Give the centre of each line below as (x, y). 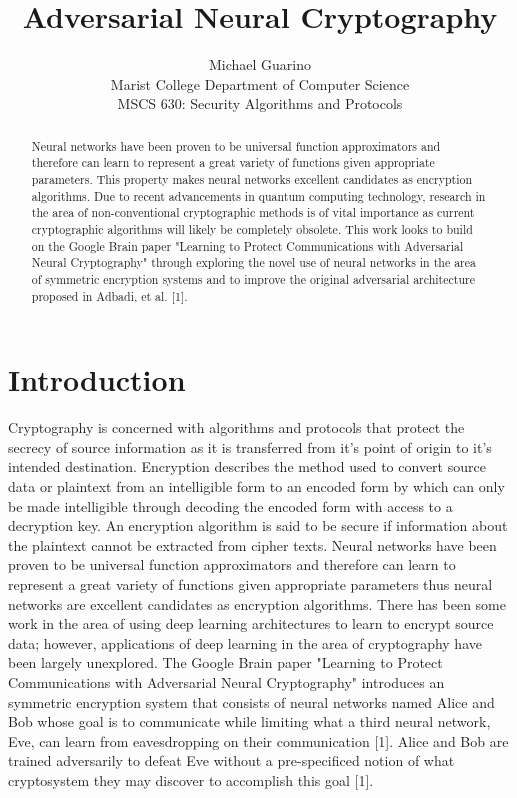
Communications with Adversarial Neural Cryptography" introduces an (226, 681)
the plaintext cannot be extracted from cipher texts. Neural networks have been (252, 544)
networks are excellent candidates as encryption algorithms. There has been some (257, 603)
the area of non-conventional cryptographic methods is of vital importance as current (253, 212)
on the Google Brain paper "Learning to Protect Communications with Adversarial (247, 245)
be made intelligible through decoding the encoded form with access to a (230, 505)
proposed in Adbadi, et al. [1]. (109, 295)
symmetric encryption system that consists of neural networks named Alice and (251, 701)
